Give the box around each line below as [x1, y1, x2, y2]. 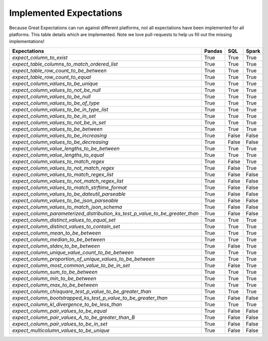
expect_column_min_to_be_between [12, 275, 97, 282]
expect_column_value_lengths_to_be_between [12, 145, 120, 152]
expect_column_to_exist [12, 54, 68, 61]
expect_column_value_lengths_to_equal [12, 151, 104, 158]
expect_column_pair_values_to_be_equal [12, 307, 107, 314]
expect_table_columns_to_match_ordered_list [12, 60, 118, 67]
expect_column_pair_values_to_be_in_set [12, 320, 107, 327]
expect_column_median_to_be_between [12, 236, 106, 243]
